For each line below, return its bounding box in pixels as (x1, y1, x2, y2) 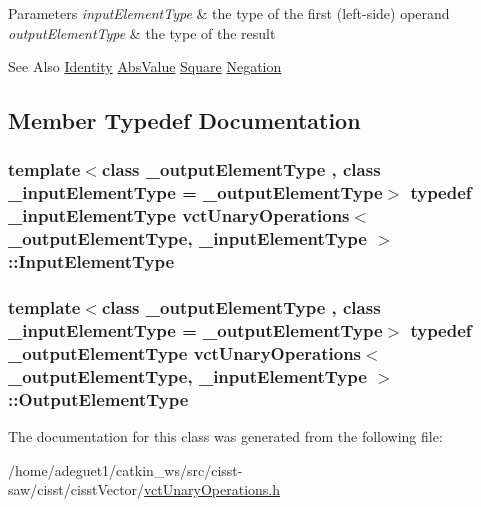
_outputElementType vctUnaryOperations (8, 340, 362, 365)
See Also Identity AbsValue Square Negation (8, 56, 282, 77)
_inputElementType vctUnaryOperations (8, 203, 350, 228)
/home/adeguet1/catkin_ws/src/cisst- (8, 459, 243, 480)
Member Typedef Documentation (8, 105, 361, 136)
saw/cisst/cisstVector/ (8, 479, 145, 500)
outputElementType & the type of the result (8, 22, 276, 43)
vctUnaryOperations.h (144, 479, 281, 500)
